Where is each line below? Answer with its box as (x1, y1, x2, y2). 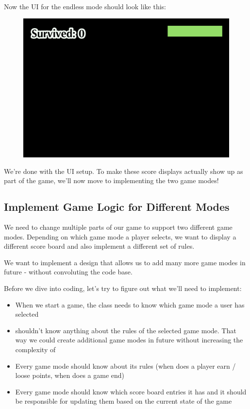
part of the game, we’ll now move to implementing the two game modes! (4, 175, 219, 186)
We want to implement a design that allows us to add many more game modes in (4, 257, 246, 267)
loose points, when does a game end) (15, 370, 125, 380)
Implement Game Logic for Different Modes (4, 199, 230, 214)
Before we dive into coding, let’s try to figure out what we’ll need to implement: (4, 283, 242, 293)
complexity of (15, 344, 56, 355)
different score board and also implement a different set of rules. (4, 241, 195, 251)
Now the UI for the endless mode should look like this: (4, 1, 166, 11)
